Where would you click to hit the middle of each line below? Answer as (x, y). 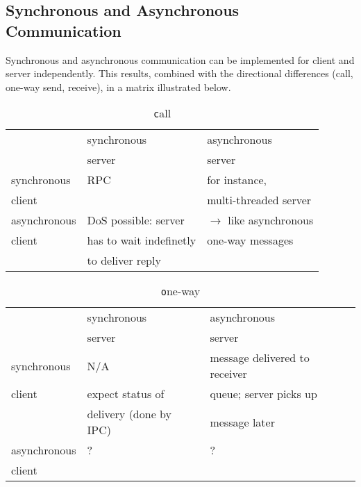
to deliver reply (124, 261)
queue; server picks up (263, 394)
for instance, (237, 180)
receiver (228, 374)
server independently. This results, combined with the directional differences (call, (179, 73)
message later (242, 422)
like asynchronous (271, 220)
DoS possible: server (136, 220)
